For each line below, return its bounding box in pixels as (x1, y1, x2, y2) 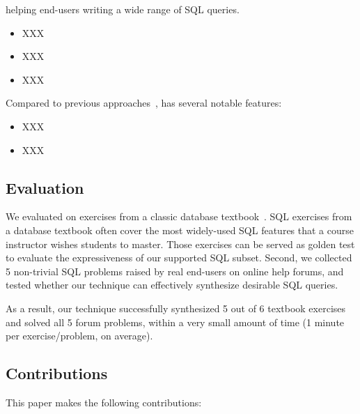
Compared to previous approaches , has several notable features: (6, 95, 282, 110)
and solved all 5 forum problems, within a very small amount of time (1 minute (6, 314, 345, 329)
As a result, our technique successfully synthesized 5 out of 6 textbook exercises (6, 300, 346, 315)
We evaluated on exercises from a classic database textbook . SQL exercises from (6, 209, 352, 224)
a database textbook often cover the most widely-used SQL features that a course (6, 222, 354, 237)
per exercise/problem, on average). (6, 328, 153, 343)
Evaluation (6, 176, 84, 198)
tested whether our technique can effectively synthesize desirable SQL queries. (6, 277, 338, 292)
